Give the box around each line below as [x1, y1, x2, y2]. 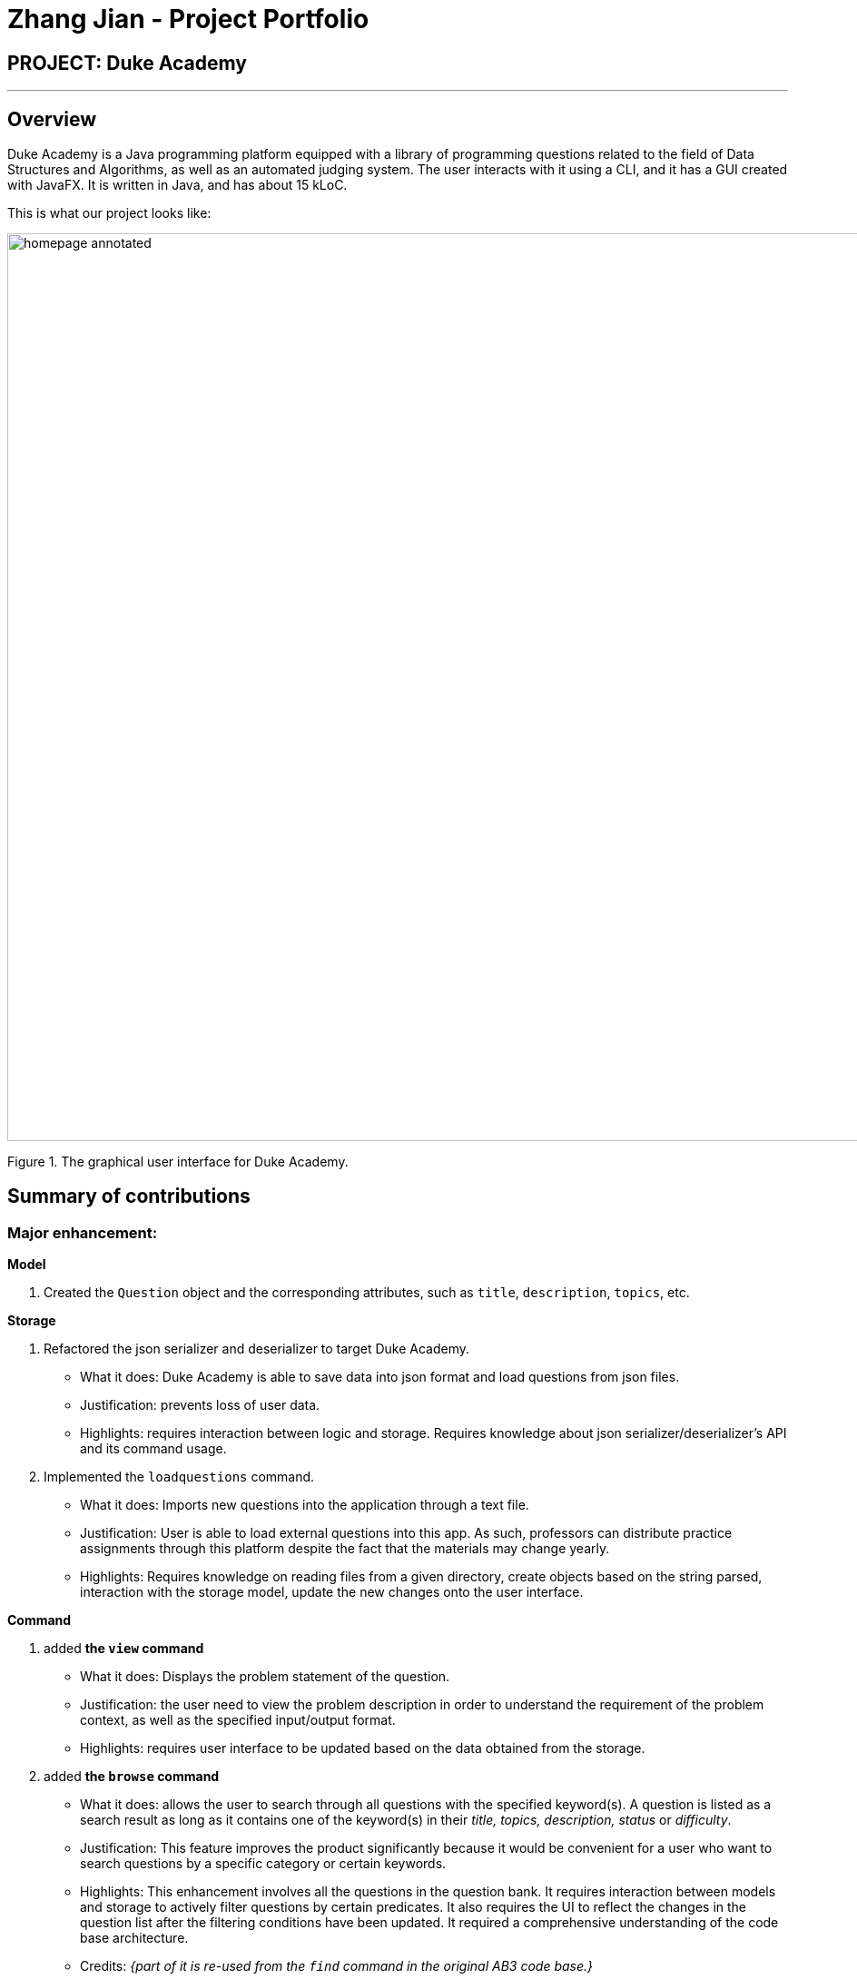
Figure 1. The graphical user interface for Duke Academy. [7, 1154, 349, 1170]
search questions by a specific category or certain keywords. [80, 1856, 447, 1872]
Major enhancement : [7, 1223, 158, 1242]
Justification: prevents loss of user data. [80, 1397, 320, 1413]
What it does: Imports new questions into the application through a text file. [80, 1497, 529, 1513]
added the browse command [44, 1768, 220, 1785]
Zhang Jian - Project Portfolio [7, 4, 369, 34]
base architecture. [80, 1930, 189, 1946]
